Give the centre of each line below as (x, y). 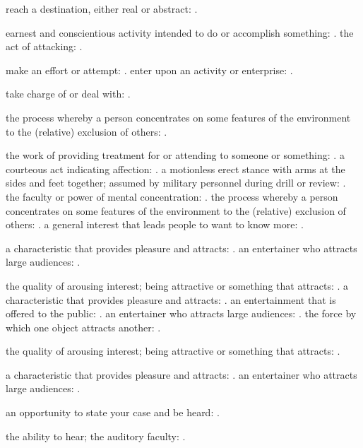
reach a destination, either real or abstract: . (102, 8)
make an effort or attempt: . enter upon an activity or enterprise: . (149, 70)
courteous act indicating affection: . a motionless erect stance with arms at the (175, 169)
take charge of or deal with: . (68, 94)
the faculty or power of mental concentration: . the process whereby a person (172, 196)
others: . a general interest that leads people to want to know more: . (155, 224)
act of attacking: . (44, 46)
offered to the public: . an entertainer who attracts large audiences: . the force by (181, 313)
